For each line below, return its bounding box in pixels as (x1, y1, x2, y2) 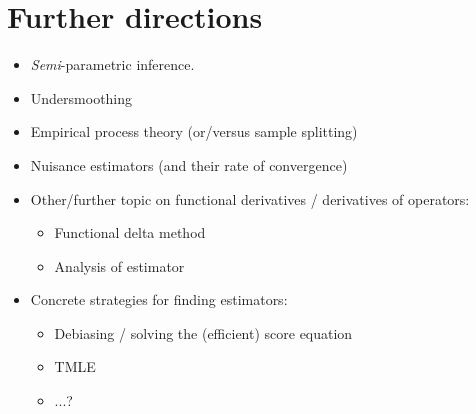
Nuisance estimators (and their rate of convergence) (30, 154, 348, 175)
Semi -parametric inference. (30, 54, 195, 75)
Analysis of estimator (54, 255, 185, 276)
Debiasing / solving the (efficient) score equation (54, 322, 353, 343)
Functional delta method (54, 222, 206, 243)
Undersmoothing (30, 87, 133, 108)
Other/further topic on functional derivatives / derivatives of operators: (30, 188, 470, 209)
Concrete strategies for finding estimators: (30, 289, 288, 310)
